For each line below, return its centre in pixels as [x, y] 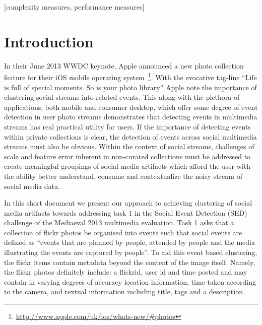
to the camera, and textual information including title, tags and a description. [124, 291]
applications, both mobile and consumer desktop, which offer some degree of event [131, 107]
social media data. [32, 186]
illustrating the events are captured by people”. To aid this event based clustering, [131, 252]
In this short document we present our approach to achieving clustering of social [128, 203]
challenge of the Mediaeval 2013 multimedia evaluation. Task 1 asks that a [119, 222]
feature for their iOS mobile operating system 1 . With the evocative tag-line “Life [130, 76]
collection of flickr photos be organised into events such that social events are [123, 232]
